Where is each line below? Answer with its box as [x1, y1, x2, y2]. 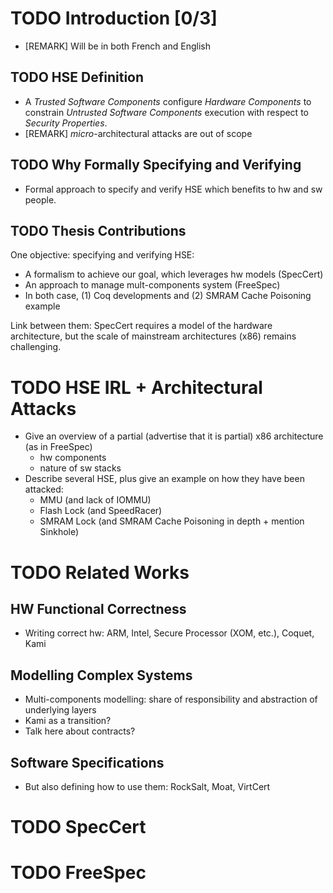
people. [24, 193, 57, 206]
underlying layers [24, 704, 97, 716]
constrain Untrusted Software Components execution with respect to [24, 106, 309, 118]
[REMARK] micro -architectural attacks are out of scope [24, 127, 253, 139]
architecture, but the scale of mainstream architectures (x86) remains [10, 330, 297, 342]
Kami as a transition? [24, 715, 112, 727]
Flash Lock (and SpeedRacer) [39, 505, 163, 517]
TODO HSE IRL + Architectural [10, 376, 263, 399]
